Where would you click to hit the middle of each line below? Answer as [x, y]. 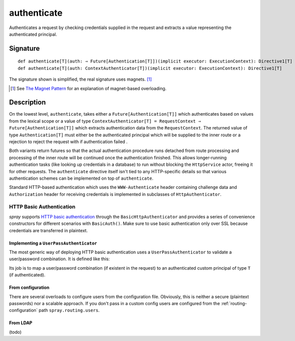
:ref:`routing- [234, 303]
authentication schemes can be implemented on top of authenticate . [81, 178]
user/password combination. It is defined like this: [59, 259]
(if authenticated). [27, 275]
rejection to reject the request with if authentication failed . [68, 141]
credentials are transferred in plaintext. [48, 230]
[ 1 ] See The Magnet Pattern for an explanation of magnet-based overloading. [88, 88]
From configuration [29, 287]
